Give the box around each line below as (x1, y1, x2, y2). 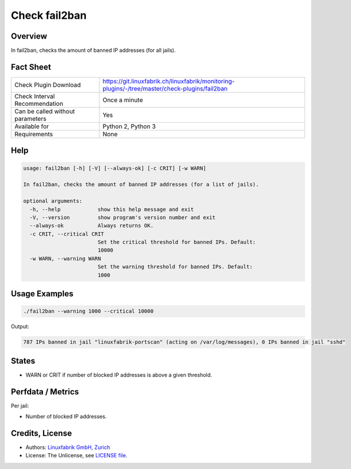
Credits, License (11, 428, 72, 438)
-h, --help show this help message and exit (29, 206, 194, 213)
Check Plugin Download (14, 81, 81, 89)
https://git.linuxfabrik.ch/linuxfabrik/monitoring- (102, 77, 235, 85)
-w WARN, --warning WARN (29, 255, 101, 262)
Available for (14, 122, 49, 130)
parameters (14, 115, 46, 123)
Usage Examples (11, 289, 73, 299)
